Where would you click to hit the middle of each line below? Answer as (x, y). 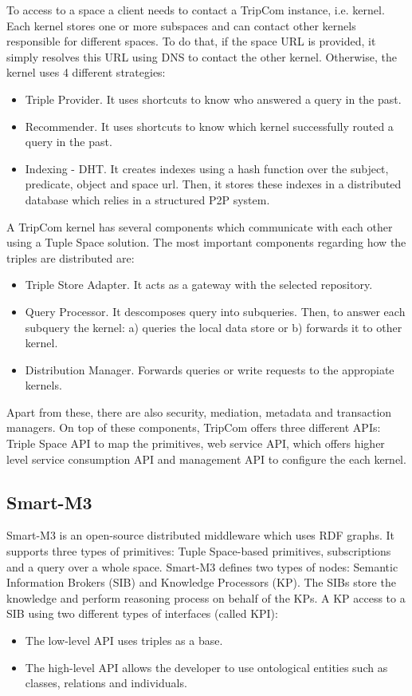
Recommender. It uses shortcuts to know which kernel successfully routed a (209, 126)
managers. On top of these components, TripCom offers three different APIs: (194, 427)
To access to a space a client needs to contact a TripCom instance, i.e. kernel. (196, 10)
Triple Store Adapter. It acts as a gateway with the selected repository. (199, 285)
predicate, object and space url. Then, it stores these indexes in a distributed (213, 184)
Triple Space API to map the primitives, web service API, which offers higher (196, 443)
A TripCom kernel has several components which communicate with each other (200, 226)
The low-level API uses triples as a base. (124, 641)
